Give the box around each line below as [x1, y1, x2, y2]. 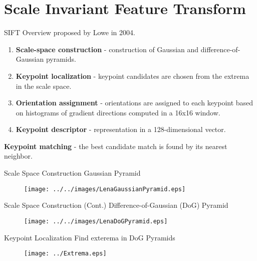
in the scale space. [16, 80, 72, 91]
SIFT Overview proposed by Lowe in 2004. [4, 27, 135, 38]
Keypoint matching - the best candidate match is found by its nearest [4, 141, 227, 151]
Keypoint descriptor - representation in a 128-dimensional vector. [16, 124, 226, 135]
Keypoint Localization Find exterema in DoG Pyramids [4, 232, 175, 242]
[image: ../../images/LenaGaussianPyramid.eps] [24, 185, 186, 193]
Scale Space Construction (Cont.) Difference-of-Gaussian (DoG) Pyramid [4, 200, 228, 210]
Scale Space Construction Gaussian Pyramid [4, 168, 141, 178]
